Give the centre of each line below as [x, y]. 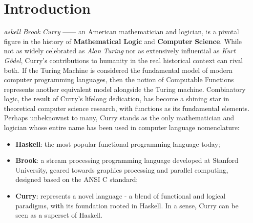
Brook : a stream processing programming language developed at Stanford [127, 160]
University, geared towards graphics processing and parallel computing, [122, 169]
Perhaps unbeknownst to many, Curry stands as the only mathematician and [119, 118]
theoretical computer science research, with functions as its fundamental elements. [127, 108]
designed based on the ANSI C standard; [77, 179]
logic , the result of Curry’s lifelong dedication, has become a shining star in [117, 99]
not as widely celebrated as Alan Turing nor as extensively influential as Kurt [120, 51]
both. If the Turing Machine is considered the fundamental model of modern [118, 70]
